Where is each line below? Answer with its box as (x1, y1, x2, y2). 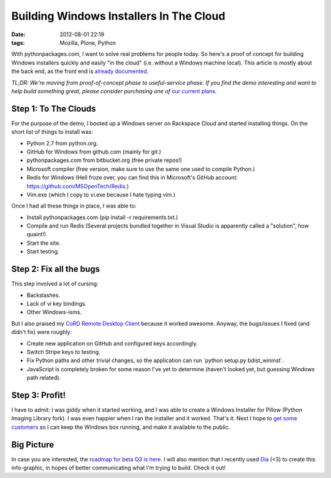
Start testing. (26, 248, 59, 255)
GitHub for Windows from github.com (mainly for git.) (26, 148, 162, 155)
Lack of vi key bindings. (26, 299, 87, 307)
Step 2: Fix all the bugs (11, 264, 101, 274)
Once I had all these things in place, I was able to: (11, 202, 137, 210)
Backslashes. (26, 291, 61, 299)
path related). (26, 374, 61, 382)
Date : (11, 31, 26, 38)
